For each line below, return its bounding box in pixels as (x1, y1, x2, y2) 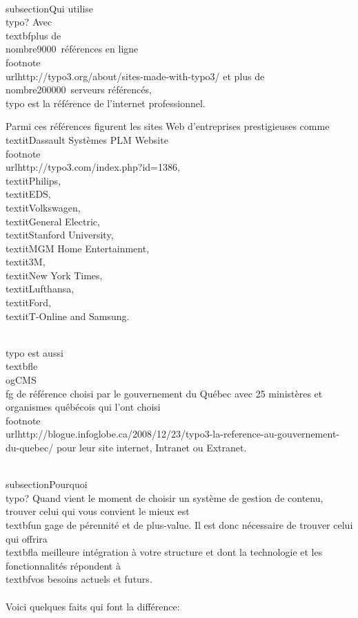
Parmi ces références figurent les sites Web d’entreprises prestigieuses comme (6, 119, 330, 133)
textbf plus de (6, 28, 61, 42)
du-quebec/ (6, 440, 54, 454)
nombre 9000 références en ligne (6, 41, 139, 56)
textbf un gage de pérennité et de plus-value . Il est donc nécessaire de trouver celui (6, 517, 353, 532)
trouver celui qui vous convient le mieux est (6, 504, 190, 518)
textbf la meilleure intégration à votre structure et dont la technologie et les (6, 545, 323, 559)
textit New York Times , (6, 268, 103, 282)
